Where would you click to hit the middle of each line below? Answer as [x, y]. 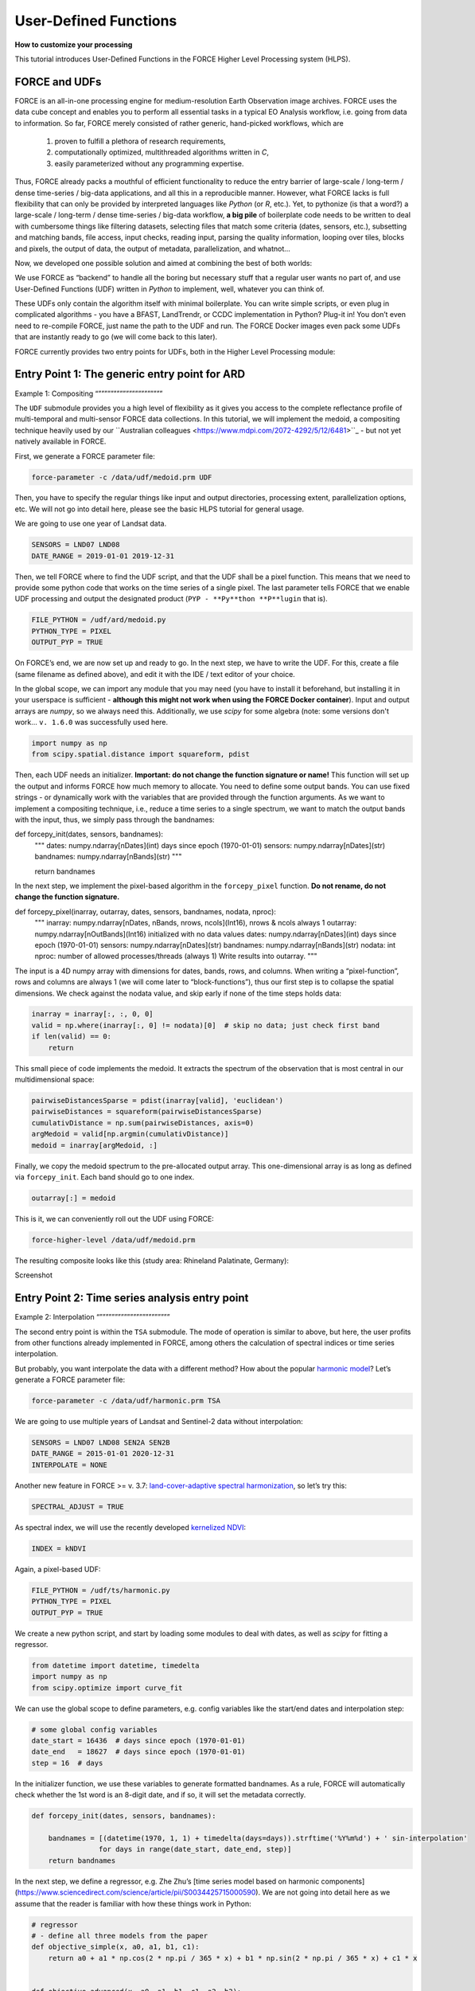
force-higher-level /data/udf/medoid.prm [113, 1240]
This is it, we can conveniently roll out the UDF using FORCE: [114, 1218]
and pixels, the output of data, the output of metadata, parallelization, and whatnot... [152, 248]
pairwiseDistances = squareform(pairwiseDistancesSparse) [147, 1112]
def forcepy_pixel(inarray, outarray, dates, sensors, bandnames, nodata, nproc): [145, 911]
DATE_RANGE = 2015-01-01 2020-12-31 [103, 1454]
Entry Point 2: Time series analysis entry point [132, 1298]
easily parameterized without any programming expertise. [149, 163]
